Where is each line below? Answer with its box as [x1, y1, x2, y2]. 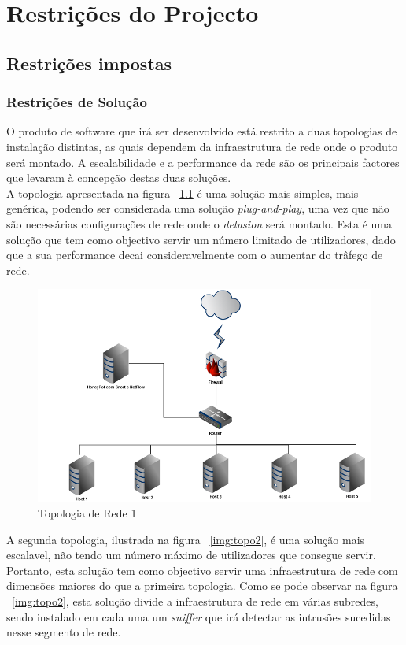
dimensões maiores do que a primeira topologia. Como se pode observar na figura [6, 577, 398, 594]
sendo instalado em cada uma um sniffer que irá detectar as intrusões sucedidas [6, 608, 391, 625]
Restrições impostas [6, 50, 172, 75]
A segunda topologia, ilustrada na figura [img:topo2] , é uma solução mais [6, 531, 365, 547]
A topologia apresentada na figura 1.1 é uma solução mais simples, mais [6, 184, 359, 201]
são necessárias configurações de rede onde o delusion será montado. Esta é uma [6, 215, 393, 232]
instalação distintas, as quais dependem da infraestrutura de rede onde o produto [6, 138, 398, 154]
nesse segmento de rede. [6, 624, 121, 640]
